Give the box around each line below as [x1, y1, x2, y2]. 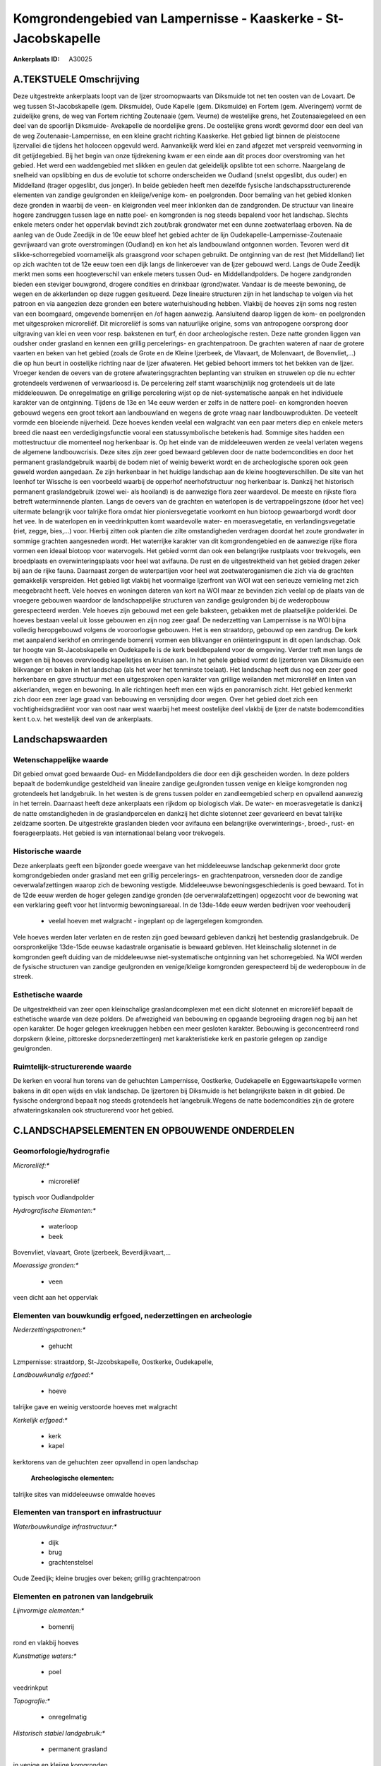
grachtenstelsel [48, 1558, 94, 1566]
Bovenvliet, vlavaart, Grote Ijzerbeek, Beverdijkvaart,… [13, 1248, 171, 1257]
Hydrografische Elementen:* [13, 1206, 96, 1214]
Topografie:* [13, 1696, 51, 1705]
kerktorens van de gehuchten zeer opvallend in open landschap [13, 1457, 199, 1466]
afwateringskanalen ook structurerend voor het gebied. [13, 1106, 174, 1115]
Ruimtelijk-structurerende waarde [13, 1062, 132, 1072]
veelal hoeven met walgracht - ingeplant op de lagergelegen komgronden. [48, 917, 264, 925]
